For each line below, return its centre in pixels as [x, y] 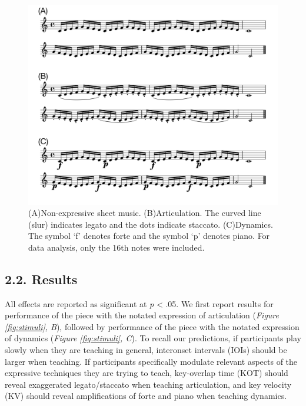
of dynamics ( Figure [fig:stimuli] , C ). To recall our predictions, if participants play [153, 338]
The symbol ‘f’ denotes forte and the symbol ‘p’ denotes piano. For [149, 236]
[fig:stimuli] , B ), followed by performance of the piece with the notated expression [152, 326]
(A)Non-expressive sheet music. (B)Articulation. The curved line [145, 213]
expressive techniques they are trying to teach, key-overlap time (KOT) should [147, 373]
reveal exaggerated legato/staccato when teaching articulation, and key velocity [148, 384]
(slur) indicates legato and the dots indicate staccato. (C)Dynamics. [151, 224]
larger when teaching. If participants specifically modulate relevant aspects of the [151, 361]
